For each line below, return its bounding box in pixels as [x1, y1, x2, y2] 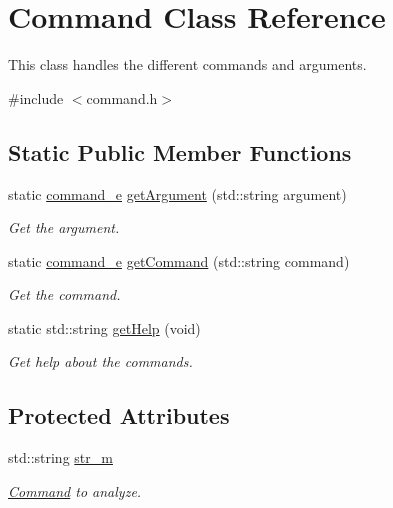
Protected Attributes [8, 400, 230, 431]
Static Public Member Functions [8, 136, 352, 167]
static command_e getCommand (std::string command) [8, 250, 350, 271]
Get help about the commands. [8, 351, 193, 372]
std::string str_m [8, 447, 113, 468]
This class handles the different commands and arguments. [8, 54, 367, 75]
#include [8, 87, 64, 108]
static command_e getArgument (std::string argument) [8, 183, 347, 204]
